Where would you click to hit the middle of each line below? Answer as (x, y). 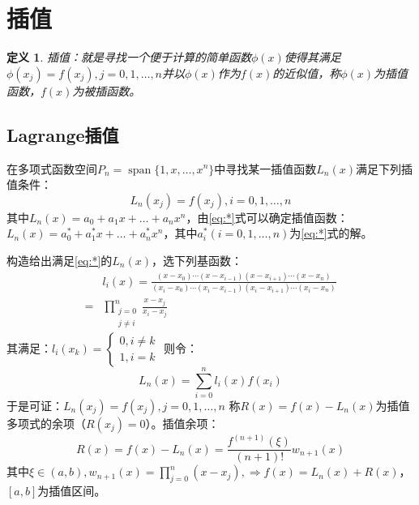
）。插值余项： (182, 423)
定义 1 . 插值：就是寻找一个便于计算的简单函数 (129, 57)
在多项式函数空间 (52, 168)
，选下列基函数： (197, 260)
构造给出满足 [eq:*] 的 (60, 260)
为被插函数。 (107, 90)
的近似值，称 (307, 73)
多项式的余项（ (46, 423)
